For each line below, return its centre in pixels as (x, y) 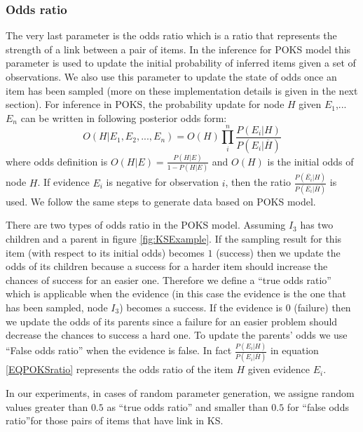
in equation (294, 350)
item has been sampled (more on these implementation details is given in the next (182, 90)
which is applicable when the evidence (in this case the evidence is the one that (176, 293)
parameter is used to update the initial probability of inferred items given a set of (181, 63)
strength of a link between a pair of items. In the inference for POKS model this (178, 49)
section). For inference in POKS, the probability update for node (145, 104)
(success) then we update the (278, 252)
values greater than (47, 406)
